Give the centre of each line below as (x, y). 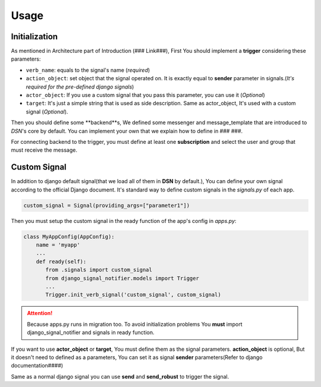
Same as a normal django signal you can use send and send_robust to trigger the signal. (120, 376)
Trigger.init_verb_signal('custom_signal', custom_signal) (133, 295)
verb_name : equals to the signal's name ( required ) (88, 70)
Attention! (40, 313)
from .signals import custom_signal (99, 270)
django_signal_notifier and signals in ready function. (91, 332)
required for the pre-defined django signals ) (80, 87)
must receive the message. (44, 150)
